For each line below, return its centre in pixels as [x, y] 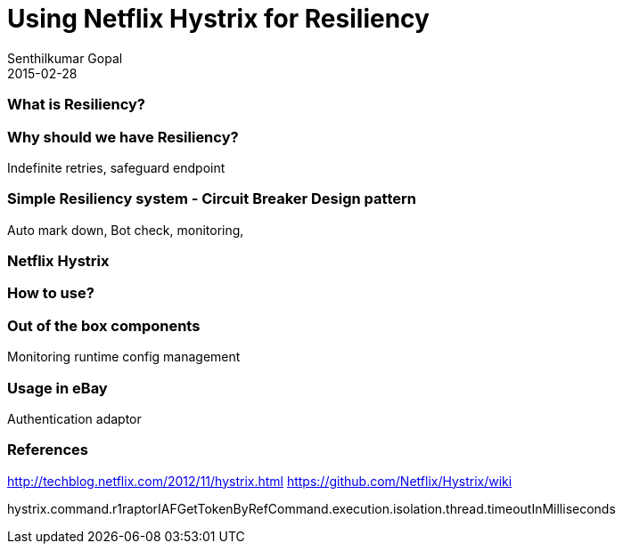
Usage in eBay [57, 388]
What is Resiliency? [77, 105]
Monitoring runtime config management [124, 357]
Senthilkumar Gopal [65, 58]
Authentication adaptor [74, 418]
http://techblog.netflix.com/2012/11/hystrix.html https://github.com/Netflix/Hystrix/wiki [260, 481]
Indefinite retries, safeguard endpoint [116, 167]
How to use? [51, 293]
